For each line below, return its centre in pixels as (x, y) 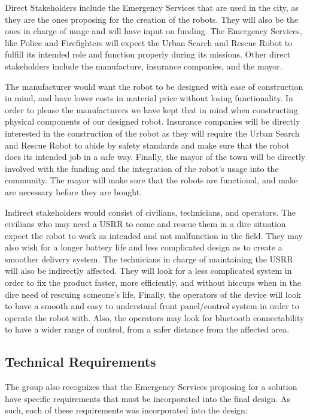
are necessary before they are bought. (73, 191)
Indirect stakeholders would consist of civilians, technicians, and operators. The (151, 212)
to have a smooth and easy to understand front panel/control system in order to (152, 306)
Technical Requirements (80, 362)
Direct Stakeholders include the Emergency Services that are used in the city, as (152, 7)
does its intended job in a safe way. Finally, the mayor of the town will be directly (155, 157)
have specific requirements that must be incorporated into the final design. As (148, 398)
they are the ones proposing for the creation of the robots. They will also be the (152, 19)
